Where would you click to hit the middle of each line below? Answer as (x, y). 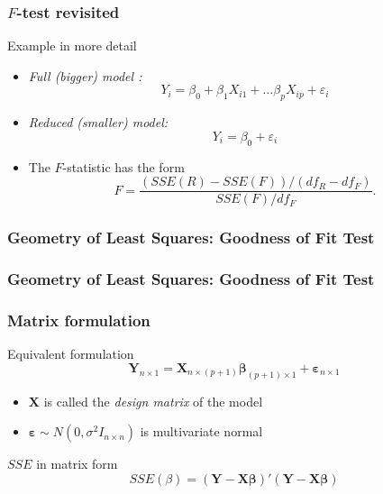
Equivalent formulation (71, 354)
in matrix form (77, 464)
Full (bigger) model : (85, 75)
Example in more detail (72, 46)
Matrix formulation (79, 320)
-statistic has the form (123, 166)
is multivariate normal (201, 431)
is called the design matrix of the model (153, 401)
